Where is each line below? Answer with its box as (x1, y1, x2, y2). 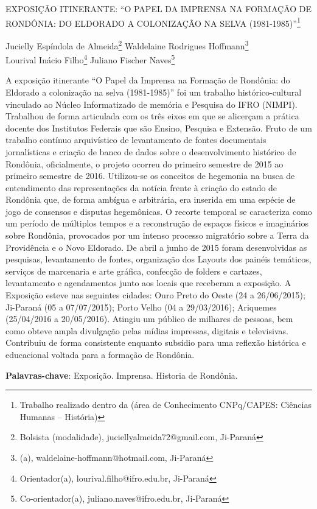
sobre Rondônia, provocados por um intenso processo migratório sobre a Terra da (5, 229, 309, 242)
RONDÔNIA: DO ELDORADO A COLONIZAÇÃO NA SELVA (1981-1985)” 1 (5, 15, 301, 29)
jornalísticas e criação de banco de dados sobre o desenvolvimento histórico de (5, 145, 296, 158)
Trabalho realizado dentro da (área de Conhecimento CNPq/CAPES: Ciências (19, 398, 312, 411)
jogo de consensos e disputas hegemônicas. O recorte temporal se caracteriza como (5, 205, 312, 217)
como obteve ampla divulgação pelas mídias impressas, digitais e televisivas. (5, 324, 288, 337)
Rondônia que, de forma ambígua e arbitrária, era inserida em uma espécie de (5, 193, 296, 206)
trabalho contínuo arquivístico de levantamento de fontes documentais (5, 133, 266, 146)
